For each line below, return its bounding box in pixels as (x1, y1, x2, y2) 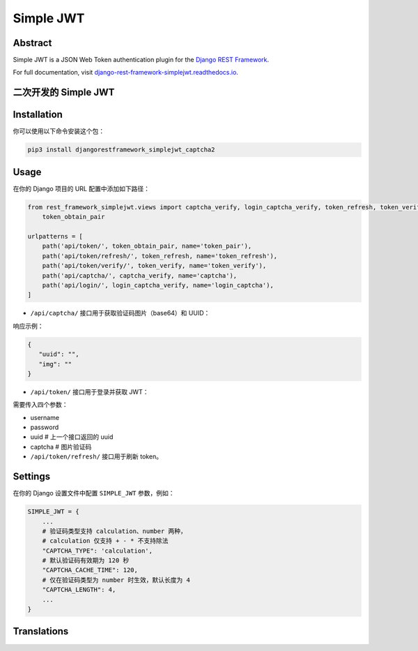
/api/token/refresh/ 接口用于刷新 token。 (30, 452, 163, 461)
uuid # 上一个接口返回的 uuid (30, 433, 114, 441)
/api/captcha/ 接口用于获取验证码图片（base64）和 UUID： (30, 309, 210, 317)
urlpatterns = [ (27, 232, 84, 241)
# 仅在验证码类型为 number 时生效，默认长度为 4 (42, 576, 191, 584)
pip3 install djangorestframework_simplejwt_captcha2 (27, 146, 215, 154)
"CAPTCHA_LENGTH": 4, (42, 586, 116, 594)
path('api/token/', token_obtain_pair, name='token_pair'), (42, 242, 252, 250)
